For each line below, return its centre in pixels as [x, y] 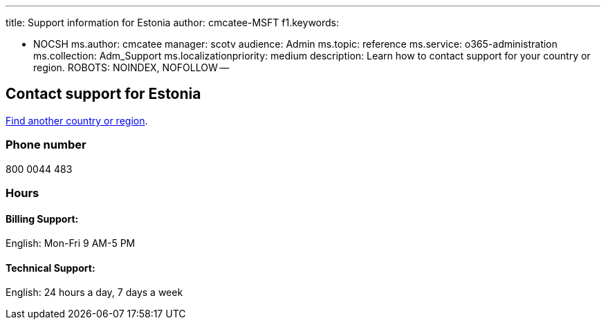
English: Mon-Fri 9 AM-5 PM [71, 243]
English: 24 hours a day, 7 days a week [94, 292]
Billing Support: [42, 219]
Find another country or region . [77, 120]
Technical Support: [50, 268]
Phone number [46, 145]
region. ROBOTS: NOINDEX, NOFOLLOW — [131, 67]
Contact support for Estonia [103, 94]
